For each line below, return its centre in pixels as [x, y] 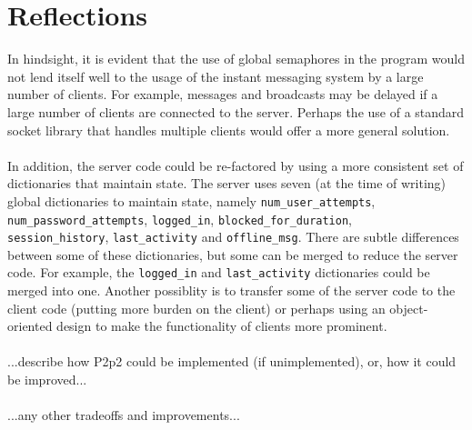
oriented [30, 326]
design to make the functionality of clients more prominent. [222, 326]
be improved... [47, 380]
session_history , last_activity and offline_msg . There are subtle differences [233, 237]
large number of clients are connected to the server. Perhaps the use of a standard [236, 111]
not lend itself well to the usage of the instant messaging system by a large [216, 76]
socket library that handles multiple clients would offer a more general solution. [229, 130]
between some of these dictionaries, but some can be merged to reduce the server [233, 254]
